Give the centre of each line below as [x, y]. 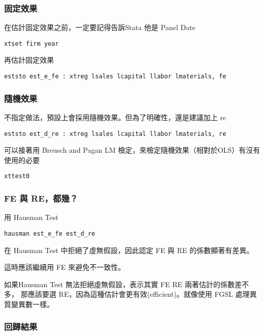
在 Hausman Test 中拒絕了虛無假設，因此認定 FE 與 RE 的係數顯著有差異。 [129, 250]
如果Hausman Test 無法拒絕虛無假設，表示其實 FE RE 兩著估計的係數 [120, 284]
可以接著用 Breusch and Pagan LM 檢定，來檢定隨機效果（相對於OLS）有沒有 [132, 150]
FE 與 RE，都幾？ [41, 198]
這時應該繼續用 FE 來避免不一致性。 [65, 267]
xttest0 [17, 176]
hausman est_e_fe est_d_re [50, 233]
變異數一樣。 [32, 304]
